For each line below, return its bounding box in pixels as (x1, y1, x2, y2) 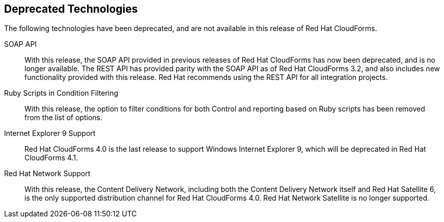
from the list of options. (24, 113, 103, 122)
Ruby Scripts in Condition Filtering (4, 89, 119, 98)
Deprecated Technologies (4, 3, 138, 15)
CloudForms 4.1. (24, 153, 78, 162)
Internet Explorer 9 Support (4, 129, 96, 138)
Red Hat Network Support (4, 169, 91, 178)
